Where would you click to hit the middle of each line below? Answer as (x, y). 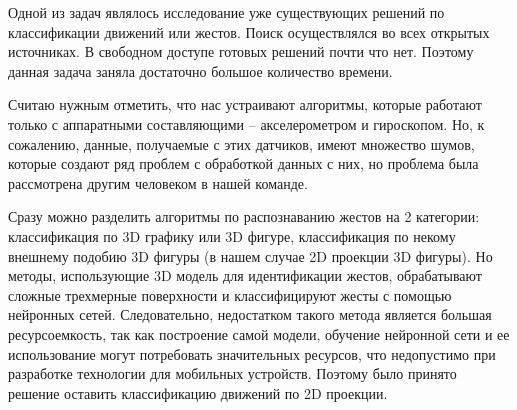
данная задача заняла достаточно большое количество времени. (200, 70)
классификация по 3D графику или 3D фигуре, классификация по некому (232, 235)
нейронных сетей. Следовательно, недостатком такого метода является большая (250, 314)
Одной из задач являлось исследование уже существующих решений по (226, 12)
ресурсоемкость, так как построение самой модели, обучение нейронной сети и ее (259, 333)
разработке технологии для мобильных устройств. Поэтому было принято (232, 373)
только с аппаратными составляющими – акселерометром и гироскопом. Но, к (246, 123)
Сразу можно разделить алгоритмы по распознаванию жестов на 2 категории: (244, 216)
